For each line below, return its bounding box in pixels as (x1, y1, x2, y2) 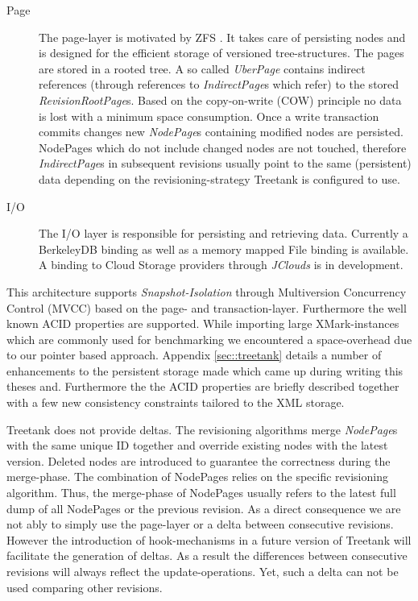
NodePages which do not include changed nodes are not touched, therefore (39, 139, 407, 155)
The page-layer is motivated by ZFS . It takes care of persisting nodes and (39, 28, 406, 45)
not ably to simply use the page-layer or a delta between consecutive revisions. (6, 516, 394, 533)
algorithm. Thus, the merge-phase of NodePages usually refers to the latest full (6, 484, 396, 501)
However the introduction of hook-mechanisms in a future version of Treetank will (6, 531, 412, 548)
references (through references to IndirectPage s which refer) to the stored (39, 76, 399, 93)
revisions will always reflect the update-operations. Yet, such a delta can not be (6, 563, 399, 579)
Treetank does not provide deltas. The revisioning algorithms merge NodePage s (6, 421, 398, 437)
